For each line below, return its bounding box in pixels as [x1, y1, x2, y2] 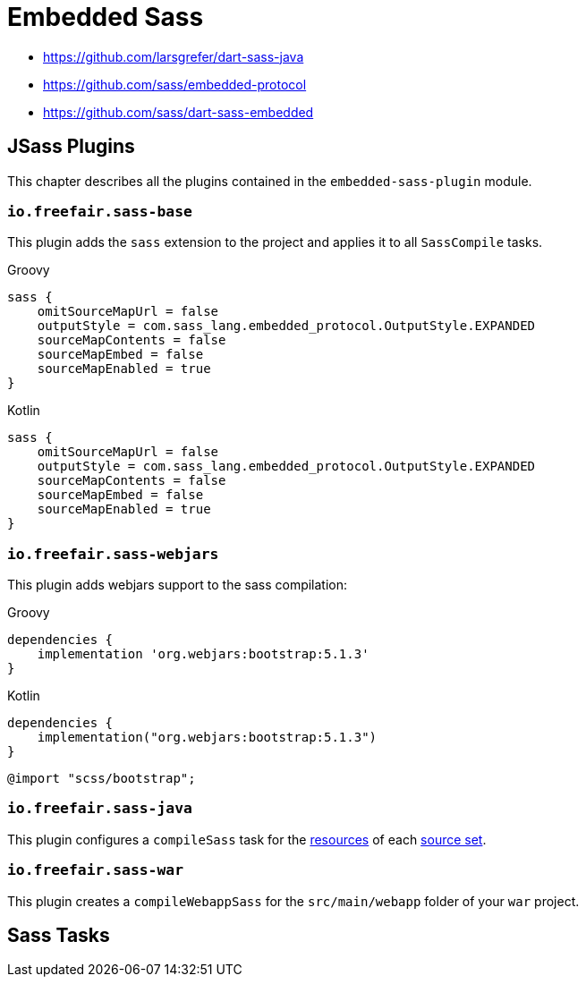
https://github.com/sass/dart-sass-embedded [43, 104, 314, 120]
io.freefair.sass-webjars [7, 545, 219, 563]
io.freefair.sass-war [7, 861, 183, 879]
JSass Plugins [7, 135, 135, 158]
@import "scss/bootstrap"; [7, 771, 196, 786]
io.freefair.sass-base [7, 202, 192, 220]
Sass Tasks [7, 924, 110, 947]
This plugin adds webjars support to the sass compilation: [7, 577, 348, 593]
